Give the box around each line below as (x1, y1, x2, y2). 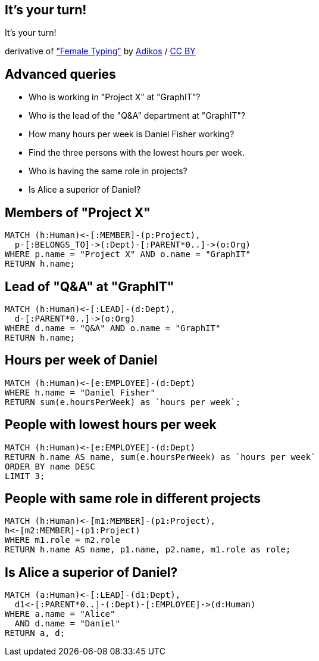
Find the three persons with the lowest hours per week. (29, 147, 245, 158)
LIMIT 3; (5, 471, 45, 481)
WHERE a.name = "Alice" (5, 609, 115, 619)
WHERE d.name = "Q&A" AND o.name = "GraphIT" (5, 323, 221, 333)
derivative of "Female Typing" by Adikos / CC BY (5, 46, 196, 57)
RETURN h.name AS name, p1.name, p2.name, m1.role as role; (5, 545, 291, 555)
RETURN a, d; (5, 628, 65, 638)
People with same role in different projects (5, 491, 261, 506)
